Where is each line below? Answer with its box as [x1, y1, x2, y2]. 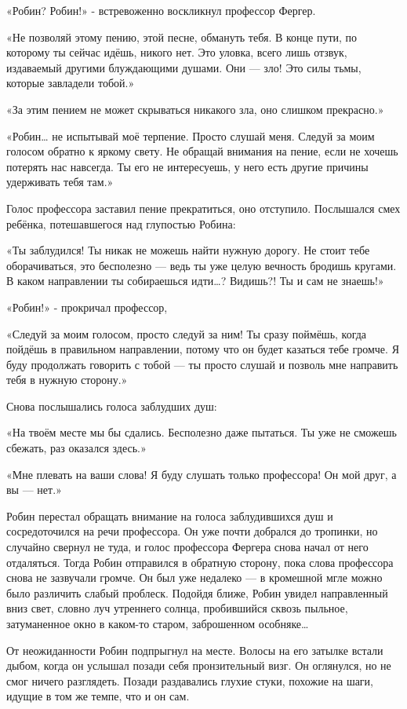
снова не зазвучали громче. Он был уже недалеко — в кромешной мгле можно [6, 569, 383, 586]
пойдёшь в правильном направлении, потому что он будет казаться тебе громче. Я [6, 341, 399, 357]
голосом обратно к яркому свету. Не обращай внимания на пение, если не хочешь [6, 143, 398, 159]
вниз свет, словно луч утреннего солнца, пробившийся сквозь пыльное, [6, 600, 348, 616]
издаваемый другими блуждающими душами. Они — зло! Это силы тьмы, [6, 59, 362, 75]
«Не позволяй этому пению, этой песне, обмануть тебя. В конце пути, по [6, 28, 358, 45]
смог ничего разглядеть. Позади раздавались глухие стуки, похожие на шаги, [6, 672, 374, 689]
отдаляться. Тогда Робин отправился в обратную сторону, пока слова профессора [6, 554, 394, 570]
